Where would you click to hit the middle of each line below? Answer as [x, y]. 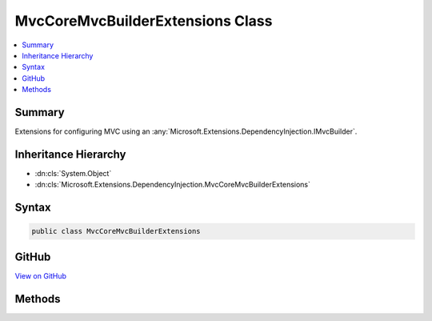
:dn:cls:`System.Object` [73, 173]
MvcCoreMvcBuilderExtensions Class [144, 21]
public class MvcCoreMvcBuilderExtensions [116, 231]
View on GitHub [41, 275]
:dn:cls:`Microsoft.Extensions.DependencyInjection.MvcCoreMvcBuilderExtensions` [173, 185]
